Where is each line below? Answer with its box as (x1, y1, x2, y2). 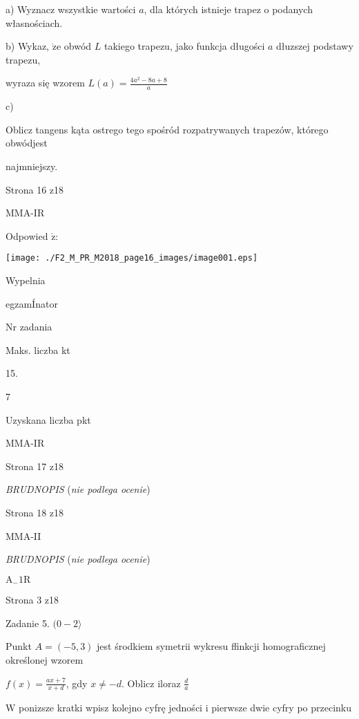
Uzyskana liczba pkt (6, 412, 91, 427)
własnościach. (6, 15, 63, 30)
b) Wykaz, (6, 39, 50, 53)
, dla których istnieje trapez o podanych (144, 2, 313, 16)
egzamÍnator (6, 296, 58, 310)
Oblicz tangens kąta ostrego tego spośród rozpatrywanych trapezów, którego (6, 122, 329, 136)
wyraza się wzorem (6, 75, 85, 90)
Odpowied (6, 228, 48, 243)
